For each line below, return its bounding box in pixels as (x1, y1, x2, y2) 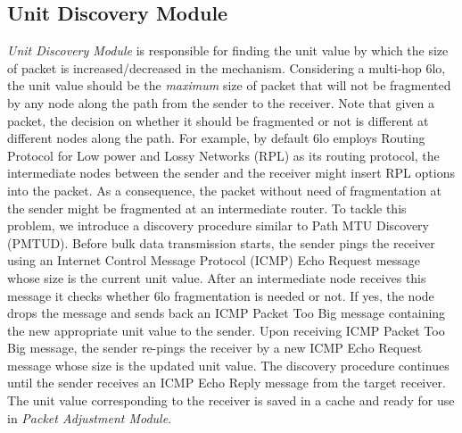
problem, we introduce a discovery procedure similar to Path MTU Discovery (7, 216, 429, 235)
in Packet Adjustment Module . (7, 408, 172, 427)
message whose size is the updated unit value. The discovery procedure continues (7, 355, 450, 374)
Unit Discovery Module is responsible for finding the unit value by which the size (7, 41, 449, 60)
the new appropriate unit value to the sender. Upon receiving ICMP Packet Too (7, 321, 445, 339)
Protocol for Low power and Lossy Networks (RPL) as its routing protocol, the (7, 146, 440, 164)
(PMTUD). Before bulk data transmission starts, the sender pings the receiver (7, 233, 435, 252)
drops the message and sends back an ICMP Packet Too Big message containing (7, 304, 446, 322)
